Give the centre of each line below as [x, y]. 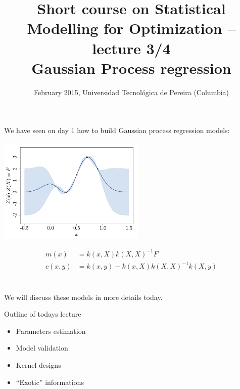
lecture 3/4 [131, 48]
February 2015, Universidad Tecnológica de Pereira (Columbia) [131, 92]
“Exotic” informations [50, 382]
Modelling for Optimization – [131, 28]
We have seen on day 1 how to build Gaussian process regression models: [117, 130]
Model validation [42, 348]
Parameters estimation [51, 331]
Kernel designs [38, 365]
